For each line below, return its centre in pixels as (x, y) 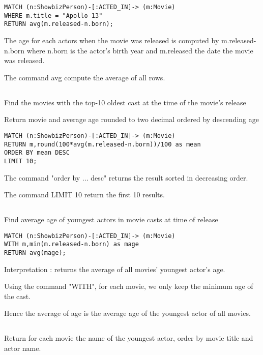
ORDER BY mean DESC (37, 153)
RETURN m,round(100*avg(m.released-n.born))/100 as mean (103, 144)
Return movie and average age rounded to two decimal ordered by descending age (131, 119)
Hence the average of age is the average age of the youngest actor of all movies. (127, 313)
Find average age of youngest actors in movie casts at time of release (111, 219)
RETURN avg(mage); (35, 253)
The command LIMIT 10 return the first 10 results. (84, 195)
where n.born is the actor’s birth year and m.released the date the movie (140, 50)
